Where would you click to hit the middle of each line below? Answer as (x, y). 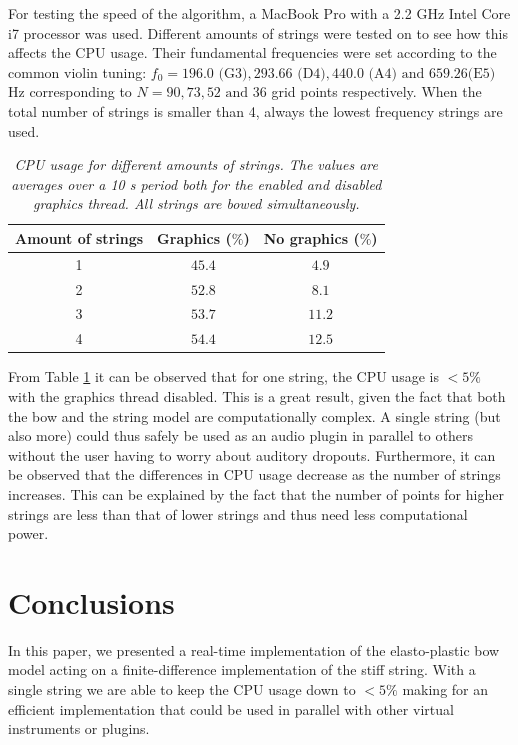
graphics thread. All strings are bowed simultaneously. (196, 203)
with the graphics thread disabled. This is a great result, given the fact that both (257, 396)
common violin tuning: (77, 71)
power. (28, 533)
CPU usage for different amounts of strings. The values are (196, 164)
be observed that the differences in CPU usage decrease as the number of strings (254, 474)
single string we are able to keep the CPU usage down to (182, 689)
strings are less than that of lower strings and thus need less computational (238, 513)
